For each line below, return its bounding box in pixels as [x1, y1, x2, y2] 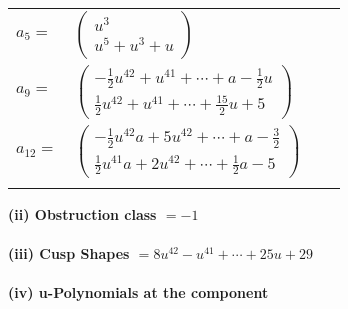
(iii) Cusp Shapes [8, 243, 130, 264]
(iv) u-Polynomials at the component [8, 282, 269, 303]
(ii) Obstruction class [8, 203, 157, 224]
